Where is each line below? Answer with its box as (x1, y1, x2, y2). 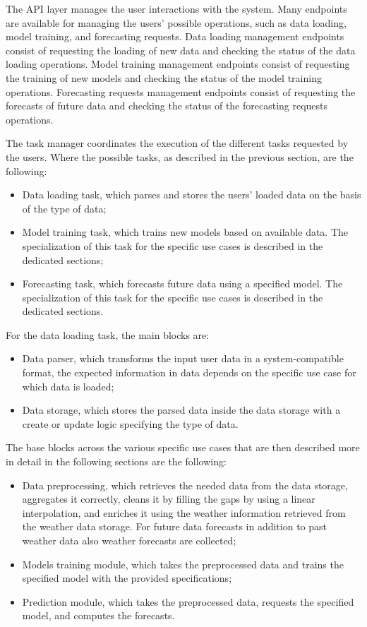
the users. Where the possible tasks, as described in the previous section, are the (6, 149, 354, 164)
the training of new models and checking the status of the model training (6, 70, 322, 85)
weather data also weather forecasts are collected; (22, 533, 236, 547)
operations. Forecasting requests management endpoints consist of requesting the (6, 84, 356, 99)
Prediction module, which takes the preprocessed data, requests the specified (22, 594, 354, 609)
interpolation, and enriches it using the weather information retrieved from (22, 505, 346, 520)
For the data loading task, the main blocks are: (6, 327, 210, 342)
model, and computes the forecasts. (22, 608, 175, 623)
